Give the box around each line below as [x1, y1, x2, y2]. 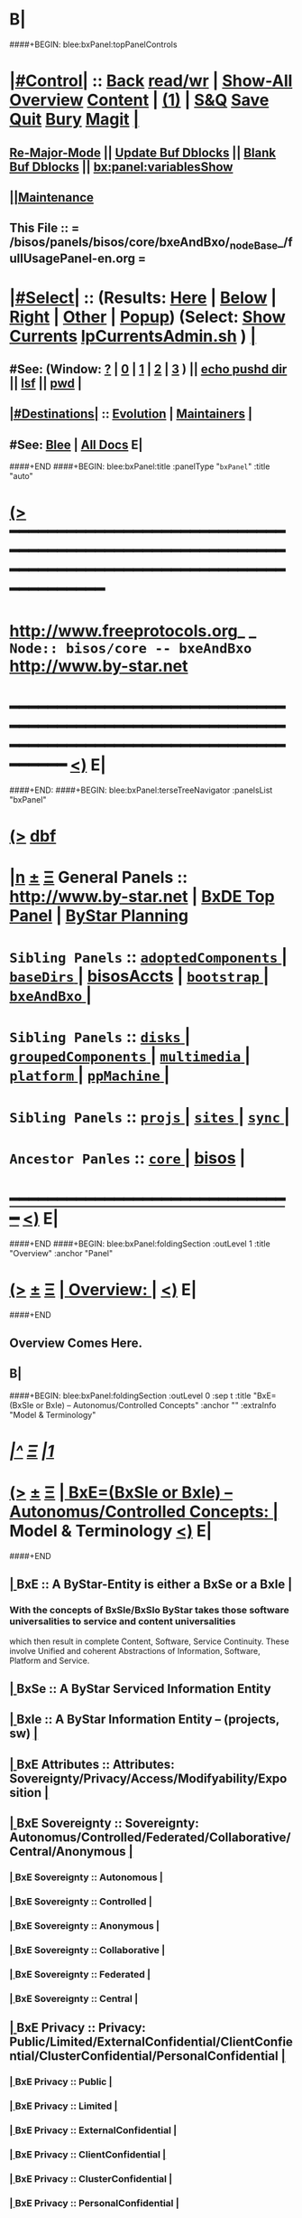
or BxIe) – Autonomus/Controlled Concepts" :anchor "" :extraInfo [35, 1399, 277, 1410]
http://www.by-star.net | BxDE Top [9, 886, 275, 907]
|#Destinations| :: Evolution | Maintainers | [9, 407, 252, 422]
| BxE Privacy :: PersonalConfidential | [9, 2196, 179, 2209]
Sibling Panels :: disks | [9, 1027, 191, 1048]
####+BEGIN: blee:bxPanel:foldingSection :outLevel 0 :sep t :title [9, 1390, 252, 1401]
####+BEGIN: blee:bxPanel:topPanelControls [9, 39, 178, 50]
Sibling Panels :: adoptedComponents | [9, 947, 288, 967]
